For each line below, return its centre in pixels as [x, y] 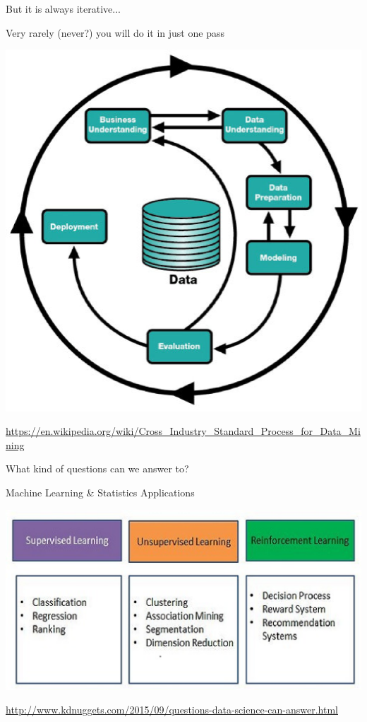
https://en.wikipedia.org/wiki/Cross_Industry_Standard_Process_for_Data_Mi [183, 431]
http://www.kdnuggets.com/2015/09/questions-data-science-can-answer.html [172, 710]
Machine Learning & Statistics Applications [100, 493]
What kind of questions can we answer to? [97, 468]
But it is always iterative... [63, 8]
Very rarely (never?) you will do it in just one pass [115, 32]
